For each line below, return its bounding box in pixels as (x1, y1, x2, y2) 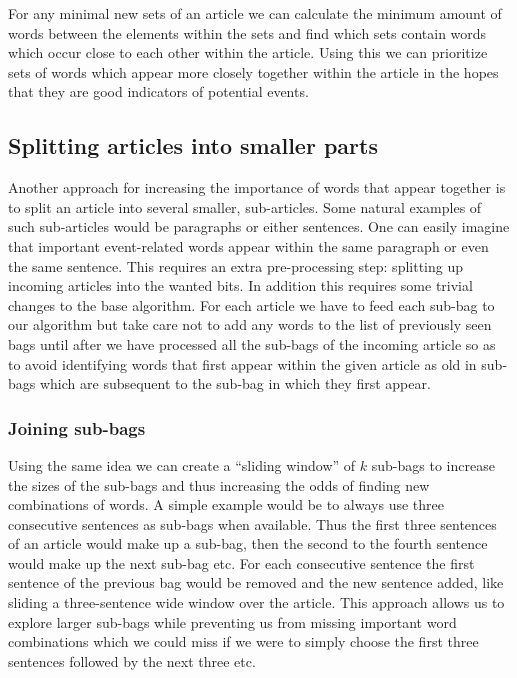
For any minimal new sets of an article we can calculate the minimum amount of (8, 3, 502, 23)
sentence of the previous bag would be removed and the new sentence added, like (8, 572, 504, 593)
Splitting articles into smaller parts (8, 130, 378, 161)
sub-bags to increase (371, 454, 495, 475)
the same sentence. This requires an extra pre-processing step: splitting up (8, 255, 463, 276)
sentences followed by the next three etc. (8, 650, 256, 671)
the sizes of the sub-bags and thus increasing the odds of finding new (8, 474, 430, 495)
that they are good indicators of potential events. (8, 81, 309, 102)
